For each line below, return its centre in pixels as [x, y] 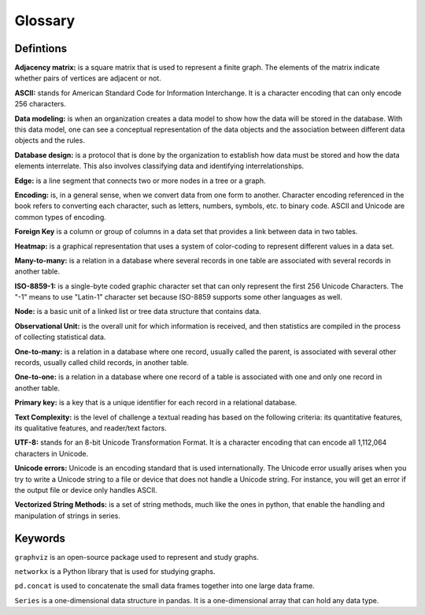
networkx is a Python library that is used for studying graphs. [115, 572]
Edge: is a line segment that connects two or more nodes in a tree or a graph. [140, 181]
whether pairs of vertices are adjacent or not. [88, 78]
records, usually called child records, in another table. [102, 363]
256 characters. [41, 104]
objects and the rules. [50, 140]
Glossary [45, 20]
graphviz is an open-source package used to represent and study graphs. [137, 557]
